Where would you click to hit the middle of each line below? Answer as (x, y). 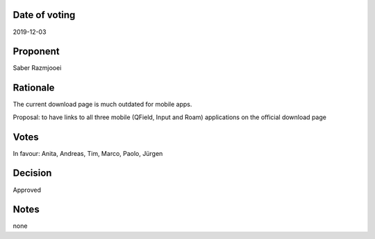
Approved (27, 190)
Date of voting (44, 15)
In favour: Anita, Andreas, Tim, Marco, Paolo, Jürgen (88, 153)
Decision (32, 173)
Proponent (36, 52)
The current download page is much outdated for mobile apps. (102, 105)
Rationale (34, 88)
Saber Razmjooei (37, 68)
